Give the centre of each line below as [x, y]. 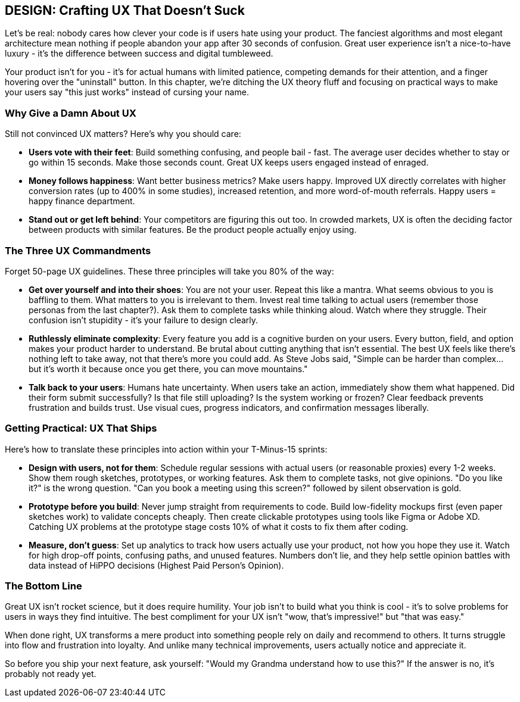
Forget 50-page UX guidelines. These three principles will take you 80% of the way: [169, 271]
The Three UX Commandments [78, 250]
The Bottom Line [43, 586]
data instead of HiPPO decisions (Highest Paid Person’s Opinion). [156, 565]
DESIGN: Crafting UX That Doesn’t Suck [125, 10]
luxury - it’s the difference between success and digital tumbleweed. [139, 54]
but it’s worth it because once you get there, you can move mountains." [168, 369]
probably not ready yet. [51, 674]
